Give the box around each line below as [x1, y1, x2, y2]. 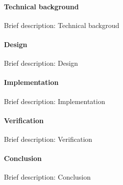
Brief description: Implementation [4, 96, 105, 106]
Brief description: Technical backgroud [4, 20, 120, 30]
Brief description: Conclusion [4, 172, 91, 182]
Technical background [4, 1, 79, 11]
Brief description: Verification [4, 133, 93, 144]
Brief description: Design [4, 58, 78, 68]
